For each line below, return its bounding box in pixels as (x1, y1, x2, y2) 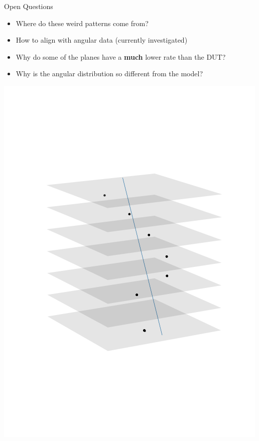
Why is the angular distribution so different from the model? (16, 68, 203, 79)
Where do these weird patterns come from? (16, 18, 149, 28)
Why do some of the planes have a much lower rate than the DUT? (16, 51, 226, 62)
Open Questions (4, 1, 53, 11)
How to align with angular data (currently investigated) (16, 35, 188, 45)
